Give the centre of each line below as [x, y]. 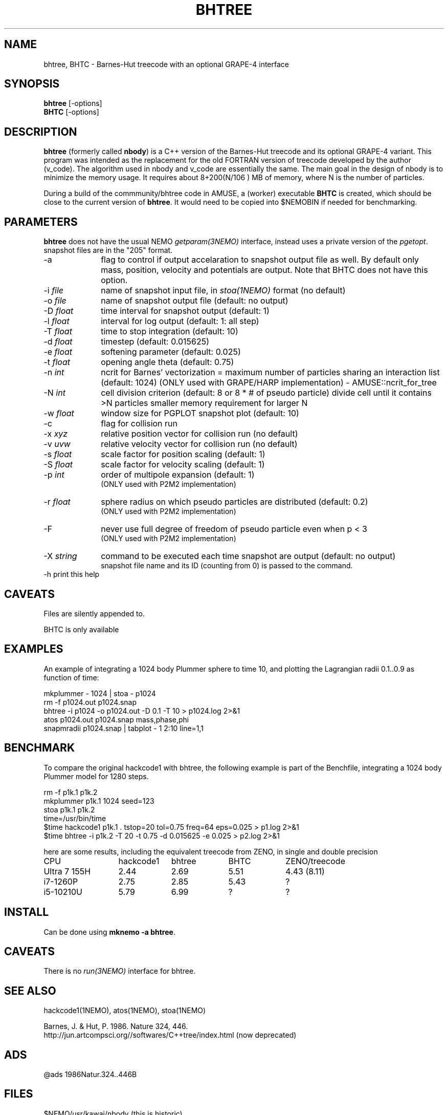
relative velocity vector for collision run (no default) [199, 444]
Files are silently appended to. [94, 613]
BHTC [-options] [71, 112]
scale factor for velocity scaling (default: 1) [183, 465]
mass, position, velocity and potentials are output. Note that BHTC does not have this [264, 270]
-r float [57, 502]
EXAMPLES [34, 649]
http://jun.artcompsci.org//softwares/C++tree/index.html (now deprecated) [170, 1035]
